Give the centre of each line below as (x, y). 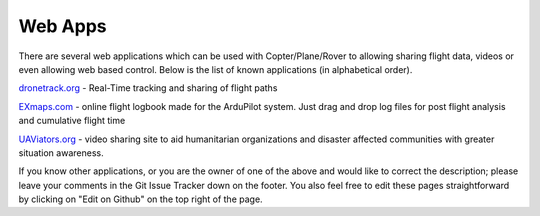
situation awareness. (61, 152)
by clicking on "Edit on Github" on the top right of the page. (141, 199)
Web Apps (62, 26)
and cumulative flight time (72, 121)
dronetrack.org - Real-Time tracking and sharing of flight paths (148, 88)
